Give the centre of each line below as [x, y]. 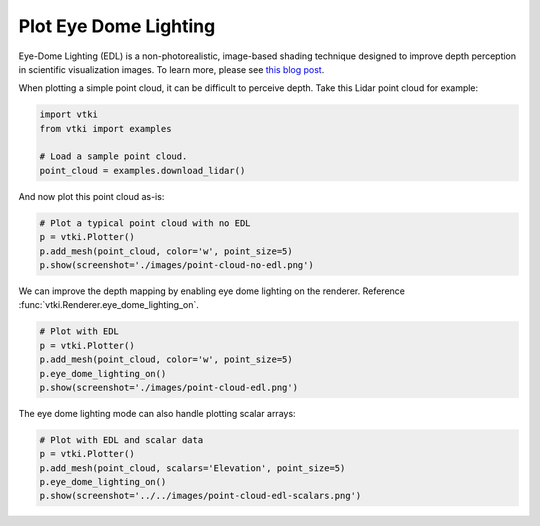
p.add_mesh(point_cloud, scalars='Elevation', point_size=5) [192, 468]
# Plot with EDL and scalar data [121, 439]
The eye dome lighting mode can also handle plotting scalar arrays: [157, 413]
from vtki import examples [105, 128]
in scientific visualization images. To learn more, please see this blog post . [171, 69]
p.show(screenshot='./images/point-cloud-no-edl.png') [176, 265]
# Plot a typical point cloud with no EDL [145, 223]
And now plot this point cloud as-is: [91, 196]
